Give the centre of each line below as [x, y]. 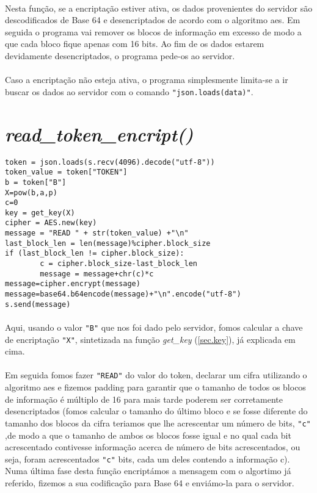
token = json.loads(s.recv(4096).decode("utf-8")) [110, 162]
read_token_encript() [99, 134]
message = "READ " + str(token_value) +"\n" [97, 233]
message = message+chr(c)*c [97, 274]
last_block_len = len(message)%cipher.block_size [108, 243]
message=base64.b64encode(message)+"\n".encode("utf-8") [123, 294]
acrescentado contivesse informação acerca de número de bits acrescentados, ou [153, 447]
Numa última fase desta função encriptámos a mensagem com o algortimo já [148, 471]
